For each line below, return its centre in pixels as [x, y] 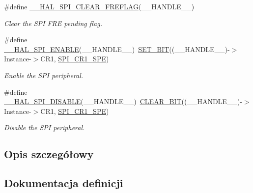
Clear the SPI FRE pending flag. [53, 23]
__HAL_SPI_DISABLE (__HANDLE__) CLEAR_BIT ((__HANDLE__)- [123, 101]
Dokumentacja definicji [64, 183]
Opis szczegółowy [49, 154]
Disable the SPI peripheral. [44, 127]
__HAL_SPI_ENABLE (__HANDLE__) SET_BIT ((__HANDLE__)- [117, 49]
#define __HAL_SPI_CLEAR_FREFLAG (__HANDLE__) [99, 6]
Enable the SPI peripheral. [44, 75]
